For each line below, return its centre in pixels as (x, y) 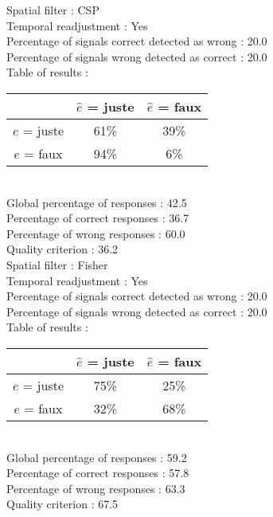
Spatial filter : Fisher (57, 264)
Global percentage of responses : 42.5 (97, 202)
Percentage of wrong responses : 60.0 (96, 233)
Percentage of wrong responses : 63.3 (96, 488)
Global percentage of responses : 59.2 (97, 457)
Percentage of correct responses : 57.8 (98, 473)
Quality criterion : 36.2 (62, 249)
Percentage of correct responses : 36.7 (98, 218)
